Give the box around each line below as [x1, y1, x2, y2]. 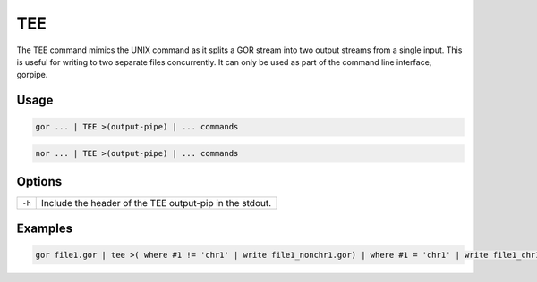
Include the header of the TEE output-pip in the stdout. [40, 197, 272, 210]
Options [16, 174, 63, 189]
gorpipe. [16, 70, 48, 80]
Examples [16, 220, 73, 236]
